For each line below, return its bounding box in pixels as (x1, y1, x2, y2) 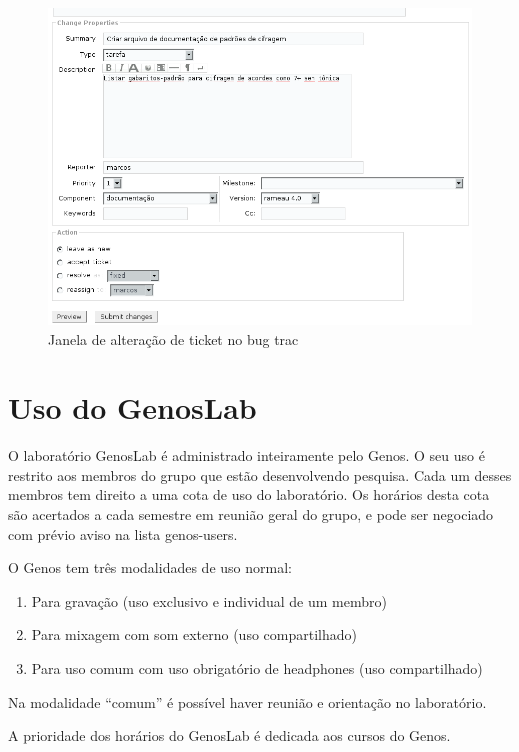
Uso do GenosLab (8, 387, 257, 428)
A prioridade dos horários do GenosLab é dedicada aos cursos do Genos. (8, 725, 451, 746)
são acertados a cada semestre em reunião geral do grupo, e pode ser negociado (8, 504, 494, 525)
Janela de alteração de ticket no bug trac (48, 328, 299, 349)
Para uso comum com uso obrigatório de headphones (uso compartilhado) (31, 658, 483, 679)
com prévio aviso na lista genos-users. (8, 523, 238, 544)
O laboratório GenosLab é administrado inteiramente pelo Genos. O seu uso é (8, 445, 485, 466)
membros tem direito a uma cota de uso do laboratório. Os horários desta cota (8, 484, 490, 505)
